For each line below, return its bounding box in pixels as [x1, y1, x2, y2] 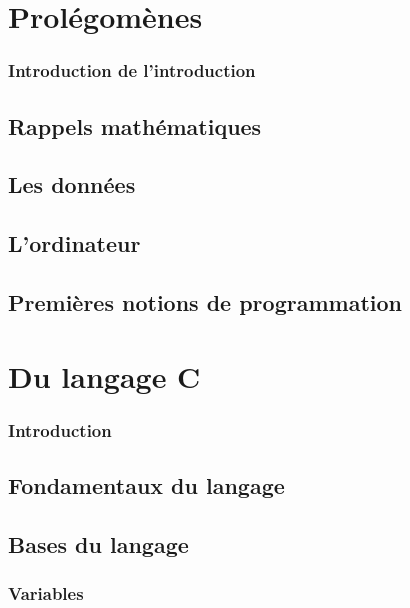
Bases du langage [8, 528, 189, 559]
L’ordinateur [8, 228, 141, 259]
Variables [8, 581, 84, 606]
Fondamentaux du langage [8, 469, 285, 500]
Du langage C [8, 355, 201, 396]
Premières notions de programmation [8, 286, 402, 317]
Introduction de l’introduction [8, 58, 256, 83]
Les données [8, 169, 136, 200]
